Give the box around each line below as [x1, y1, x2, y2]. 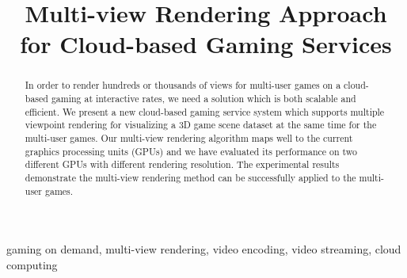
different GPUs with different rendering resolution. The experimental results [25, 158, 340, 171]
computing [6, 256, 58, 272]
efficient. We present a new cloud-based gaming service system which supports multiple [25, 105, 385, 118]
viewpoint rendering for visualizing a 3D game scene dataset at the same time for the [25, 118, 377, 131]
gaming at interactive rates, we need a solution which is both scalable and [51, 92, 356, 105]
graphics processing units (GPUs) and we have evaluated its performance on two [25, 144, 358, 158]
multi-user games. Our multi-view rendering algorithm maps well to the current [25, 131, 353, 144]
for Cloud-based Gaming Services [20, 28, 392, 60]
